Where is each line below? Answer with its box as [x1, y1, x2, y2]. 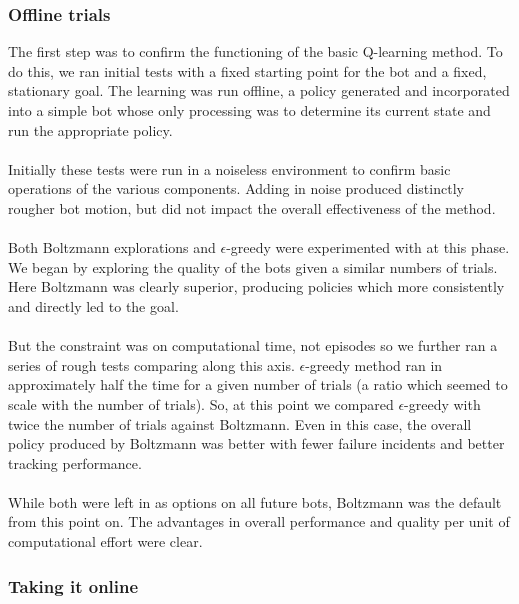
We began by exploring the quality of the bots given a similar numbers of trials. [8, 256, 498, 277]
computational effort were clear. [8, 531, 203, 552]
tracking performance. [8, 452, 142, 473]
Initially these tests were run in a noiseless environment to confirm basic [8, 158, 451, 179]
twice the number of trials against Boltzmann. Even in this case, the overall [8, 413, 472, 434]
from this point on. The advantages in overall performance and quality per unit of [8, 511, 510, 532]
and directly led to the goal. [8, 295, 179, 316]
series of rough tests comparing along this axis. [8, 354, 295, 375]
